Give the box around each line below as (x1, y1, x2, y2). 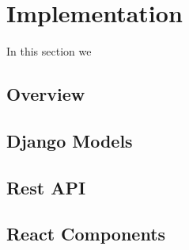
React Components (6, 221, 166, 246)
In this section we (6, 43, 92, 60)
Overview (6, 82, 85, 106)
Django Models (6, 128, 133, 152)
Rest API (6, 175, 86, 199)
